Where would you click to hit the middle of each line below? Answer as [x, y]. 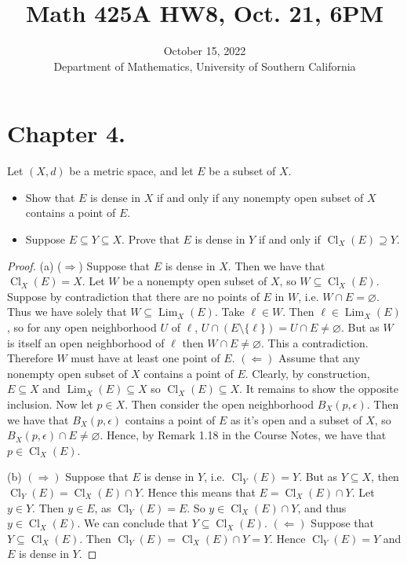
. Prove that [151, 239]
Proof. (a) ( [35, 265]
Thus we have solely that [67, 312]
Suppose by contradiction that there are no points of [133, 296]
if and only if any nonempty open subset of [260, 197]
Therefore [30, 358]
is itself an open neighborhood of [86, 342]
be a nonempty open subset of [195, 281]
